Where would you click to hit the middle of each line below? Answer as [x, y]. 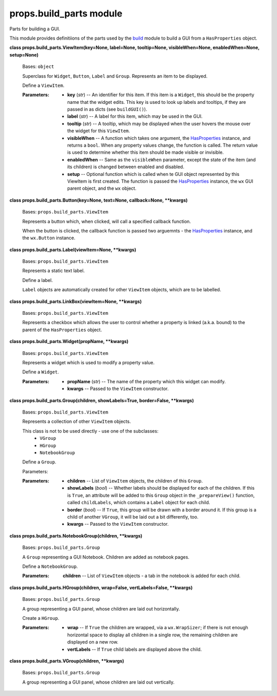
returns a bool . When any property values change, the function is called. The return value [163, 145]
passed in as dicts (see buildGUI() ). [107, 109]
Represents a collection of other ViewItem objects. [76, 421]
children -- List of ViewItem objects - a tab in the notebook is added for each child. [152, 576]
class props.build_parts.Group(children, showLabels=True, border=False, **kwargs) [102, 400]
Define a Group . [39, 462]
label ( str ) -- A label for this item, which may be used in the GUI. [135, 116]
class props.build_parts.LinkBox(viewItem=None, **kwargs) [76, 301]
